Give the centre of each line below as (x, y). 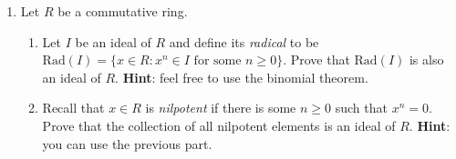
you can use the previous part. (127, 143)
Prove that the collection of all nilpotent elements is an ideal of (219, 125)
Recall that (73, 108)
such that (361, 108)
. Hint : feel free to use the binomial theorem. (242, 77)
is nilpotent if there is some (221, 108)
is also (426, 60)
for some (218, 61)
